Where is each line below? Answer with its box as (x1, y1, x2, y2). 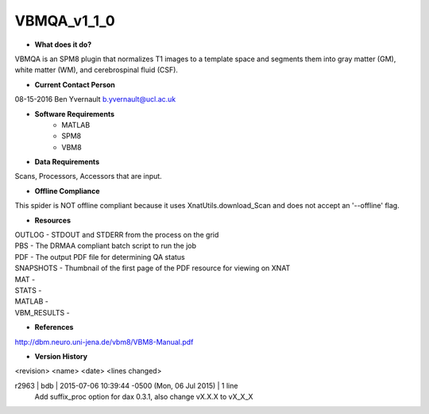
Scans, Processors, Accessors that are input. (14, 172, 162, 181)
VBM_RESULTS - (14, 308, 71, 317)
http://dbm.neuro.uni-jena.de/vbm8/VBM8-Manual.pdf (14, 337, 194, 346)
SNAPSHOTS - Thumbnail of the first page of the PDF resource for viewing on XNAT (14, 263, 291, 273)
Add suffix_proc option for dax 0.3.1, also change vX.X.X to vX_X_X (34, 392, 253, 401)
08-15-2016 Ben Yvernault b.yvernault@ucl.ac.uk (14, 95, 176, 104)
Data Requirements (34, 157, 99, 167)
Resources (34, 215, 71, 225)
